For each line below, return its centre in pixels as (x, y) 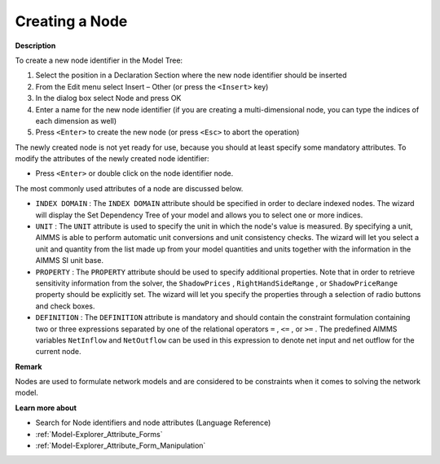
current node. (58, 352)
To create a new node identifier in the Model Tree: (99, 60)
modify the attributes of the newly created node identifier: (112, 159)
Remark (29, 366)
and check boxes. (65, 306)
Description (35, 46)
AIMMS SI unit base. (69, 260)
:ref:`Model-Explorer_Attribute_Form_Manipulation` (121, 446)
